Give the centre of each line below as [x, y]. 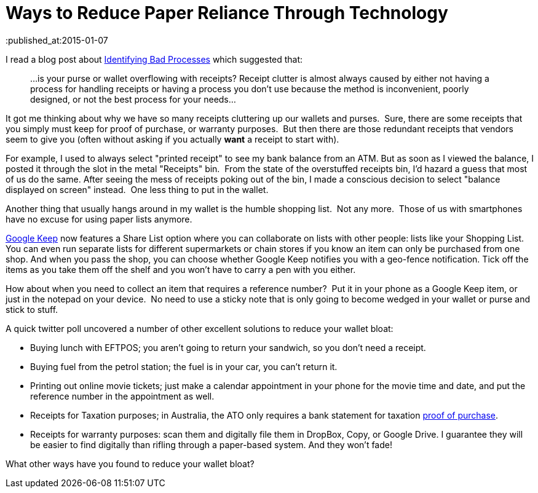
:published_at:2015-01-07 [57, 40]
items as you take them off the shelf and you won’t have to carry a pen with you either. [181, 269]
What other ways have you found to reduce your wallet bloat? [130, 463]
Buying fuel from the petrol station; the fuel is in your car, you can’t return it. [184, 366]
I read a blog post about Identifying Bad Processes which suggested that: [154, 59]
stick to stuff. [32, 309]
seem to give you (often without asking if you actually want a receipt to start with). [172, 139]
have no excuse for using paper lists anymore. [99, 219]
